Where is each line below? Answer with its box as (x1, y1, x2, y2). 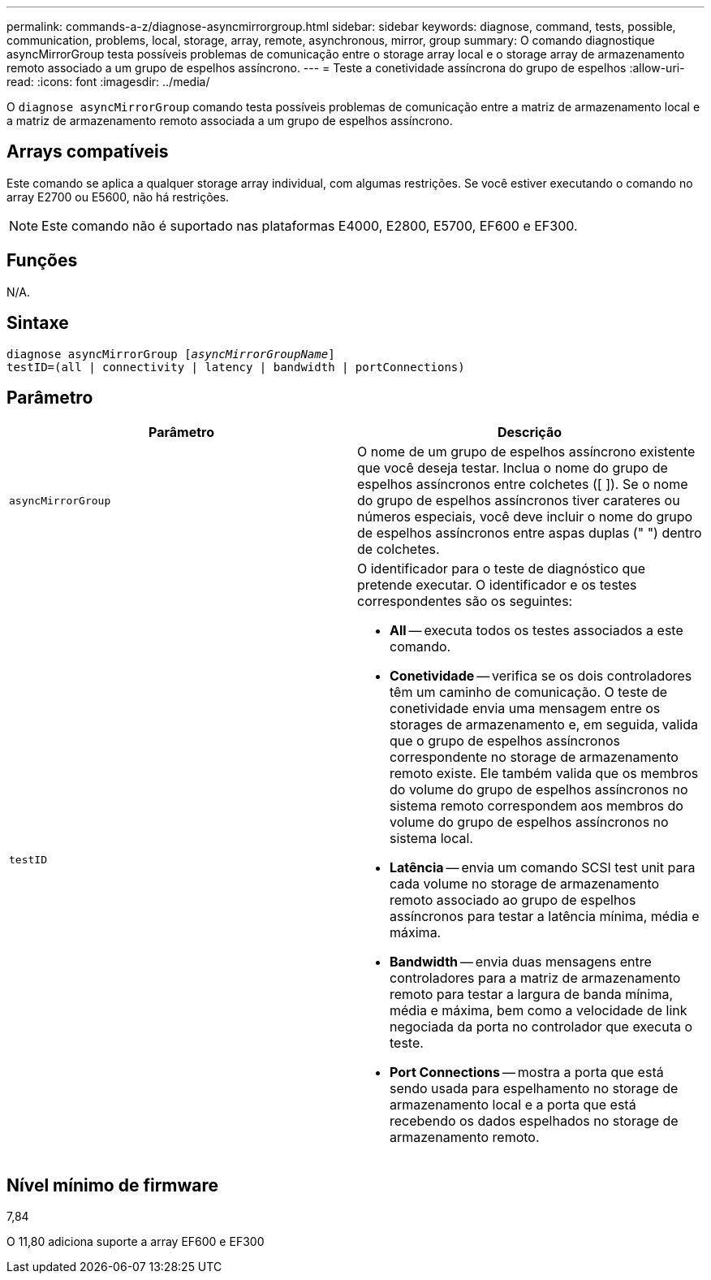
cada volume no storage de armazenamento (390, 876, 660, 893)
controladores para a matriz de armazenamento (390, 970, 681, 987)
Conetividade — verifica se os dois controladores (390, 668, 692, 685)
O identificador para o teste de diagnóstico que (357, 560, 646, 577)
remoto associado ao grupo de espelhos (390, 892, 636, 909)
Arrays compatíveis (6, 141, 169, 162)
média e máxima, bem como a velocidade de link (390, 1002, 687, 1019)
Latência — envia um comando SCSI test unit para (390, 859, 696, 876)
